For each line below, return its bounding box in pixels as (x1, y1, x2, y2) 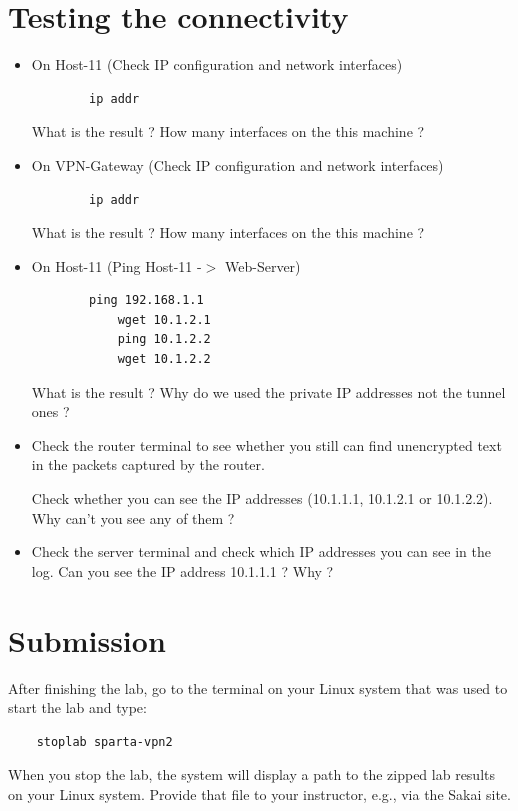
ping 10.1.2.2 (117, 332, 211, 347)
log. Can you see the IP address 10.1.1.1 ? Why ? (31, 560, 334, 581)
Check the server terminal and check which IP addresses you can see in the (31, 541, 491, 562)
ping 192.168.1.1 (89, 293, 204, 308)
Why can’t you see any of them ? (31, 507, 235, 528)
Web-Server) (225, 255, 301, 276)
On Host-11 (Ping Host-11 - (31, 255, 202, 276)
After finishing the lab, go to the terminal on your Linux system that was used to (8, 677, 508, 698)
